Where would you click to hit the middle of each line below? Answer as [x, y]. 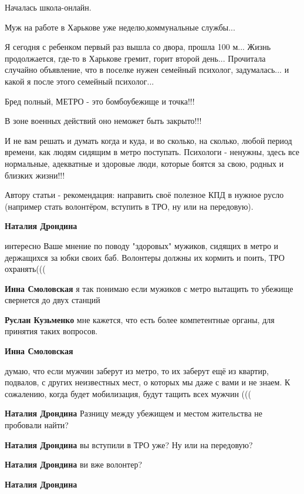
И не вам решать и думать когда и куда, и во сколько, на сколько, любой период [148, 140]
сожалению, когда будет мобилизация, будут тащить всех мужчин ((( [128, 393]
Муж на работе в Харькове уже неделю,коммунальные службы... [120, 27]
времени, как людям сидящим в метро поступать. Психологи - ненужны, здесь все [152, 152]
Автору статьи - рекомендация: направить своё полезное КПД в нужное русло [144, 195]
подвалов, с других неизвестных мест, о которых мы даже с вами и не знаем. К [148, 382]
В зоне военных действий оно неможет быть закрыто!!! [103, 121]
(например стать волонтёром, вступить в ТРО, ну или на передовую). [129, 206]
